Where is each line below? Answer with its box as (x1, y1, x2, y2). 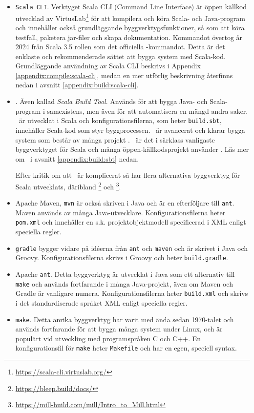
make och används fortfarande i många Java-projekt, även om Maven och (15, 278, 233, 289)
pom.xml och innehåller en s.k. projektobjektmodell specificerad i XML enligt (15, 217, 246, 227)
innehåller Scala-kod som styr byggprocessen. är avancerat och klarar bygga (15, 124, 245, 135)
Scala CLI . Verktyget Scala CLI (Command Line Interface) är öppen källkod (15, 1, 247, 11)
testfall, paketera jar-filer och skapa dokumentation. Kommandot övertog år (15, 32, 243, 42)
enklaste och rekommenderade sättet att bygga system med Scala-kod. (15, 51, 226, 61)
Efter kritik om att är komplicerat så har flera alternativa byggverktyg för (15, 170, 240, 180)
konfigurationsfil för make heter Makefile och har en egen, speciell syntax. (15, 343, 237, 353)
